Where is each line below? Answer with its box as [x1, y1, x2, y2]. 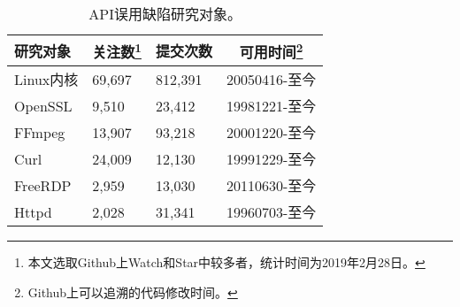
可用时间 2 [239, 39, 303, 63]
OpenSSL [14, 95, 73, 116]
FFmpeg [14, 121, 65, 142]
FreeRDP [14, 174, 72, 196]
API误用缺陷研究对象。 [88, 4, 241, 24]
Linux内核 [14, 69, 79, 90]
